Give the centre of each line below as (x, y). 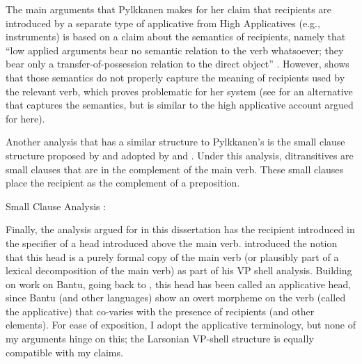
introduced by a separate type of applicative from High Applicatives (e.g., (163, 23)
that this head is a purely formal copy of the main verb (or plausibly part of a (172, 256)
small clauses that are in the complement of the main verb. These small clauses (175, 169)
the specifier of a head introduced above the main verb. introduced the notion (172, 243)
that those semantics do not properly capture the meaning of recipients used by (175, 77)
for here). (25, 118)
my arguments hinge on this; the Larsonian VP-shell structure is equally (160, 339)
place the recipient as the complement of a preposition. (123, 183)
